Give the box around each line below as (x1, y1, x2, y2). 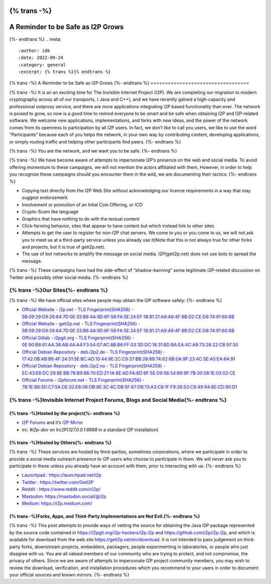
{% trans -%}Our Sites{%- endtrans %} (9, 287, 108, 294)
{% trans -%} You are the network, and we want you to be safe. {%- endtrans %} (9, 148, 178, 154)
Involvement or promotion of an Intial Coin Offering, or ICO (22, 201, 143, 207)
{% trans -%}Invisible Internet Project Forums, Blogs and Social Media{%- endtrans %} (9, 397, 227, 404)
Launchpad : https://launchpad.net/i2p (22, 472, 101, 478)
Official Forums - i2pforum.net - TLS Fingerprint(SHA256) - (22, 377, 145, 383)
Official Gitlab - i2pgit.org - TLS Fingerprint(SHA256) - (22, 335, 134, 341)
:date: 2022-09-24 (18, 55, 64, 60)
